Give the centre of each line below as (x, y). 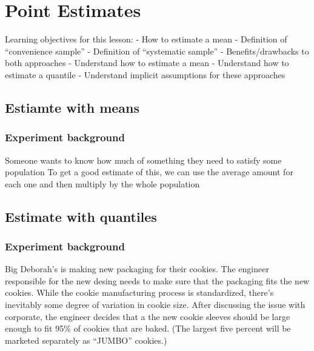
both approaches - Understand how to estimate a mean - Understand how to (147, 63)
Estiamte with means (72, 107)
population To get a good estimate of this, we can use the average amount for (149, 172)
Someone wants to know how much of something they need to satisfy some (143, 160)
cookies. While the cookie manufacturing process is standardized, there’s (139, 292)
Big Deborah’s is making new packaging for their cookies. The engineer (137, 269)
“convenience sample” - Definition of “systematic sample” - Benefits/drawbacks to (157, 51)
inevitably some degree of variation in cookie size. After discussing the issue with (155, 305)
